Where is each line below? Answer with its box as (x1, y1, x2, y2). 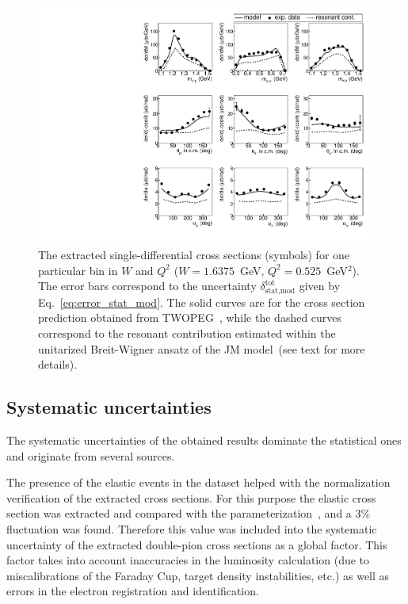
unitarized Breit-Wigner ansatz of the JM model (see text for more (38, 340, 365, 357)
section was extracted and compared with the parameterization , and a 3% (6, 505, 371, 522)
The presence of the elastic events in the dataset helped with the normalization (6, 474, 391, 491)
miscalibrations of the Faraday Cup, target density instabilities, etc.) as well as (6, 567, 390, 583)
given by (299, 277, 341, 294)
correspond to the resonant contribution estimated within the (38, 325, 336, 342)
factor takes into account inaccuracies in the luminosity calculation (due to (6, 552, 370, 568)
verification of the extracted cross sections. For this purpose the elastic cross (6, 489, 376, 506)
